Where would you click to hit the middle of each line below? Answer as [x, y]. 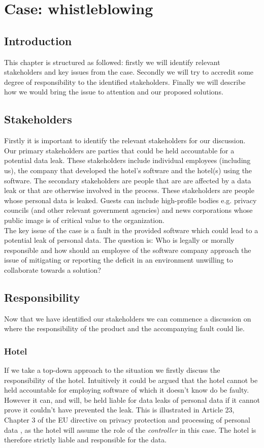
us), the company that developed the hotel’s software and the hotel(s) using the [128, 170]
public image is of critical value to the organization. [84, 220]
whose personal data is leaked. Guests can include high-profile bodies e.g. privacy [130, 200]
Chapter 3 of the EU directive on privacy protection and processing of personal [127, 420]
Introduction [38, 40]
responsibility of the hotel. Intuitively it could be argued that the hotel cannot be [131, 380]
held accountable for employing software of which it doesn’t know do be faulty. [127, 390]
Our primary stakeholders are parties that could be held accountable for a [119, 150]
